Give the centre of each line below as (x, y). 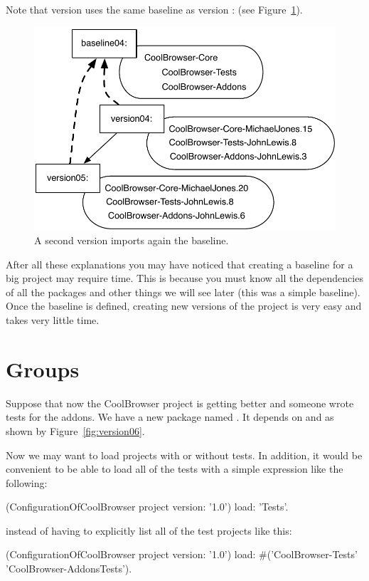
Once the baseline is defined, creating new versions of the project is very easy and (184, 306)
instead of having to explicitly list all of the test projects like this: (149, 530)
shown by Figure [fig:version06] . (75, 430)
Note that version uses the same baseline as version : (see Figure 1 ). (154, 9)
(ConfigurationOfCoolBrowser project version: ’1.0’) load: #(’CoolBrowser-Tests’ (182, 554)
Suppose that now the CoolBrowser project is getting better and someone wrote (180, 403)
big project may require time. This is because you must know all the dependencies (184, 278)
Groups (43, 368)
